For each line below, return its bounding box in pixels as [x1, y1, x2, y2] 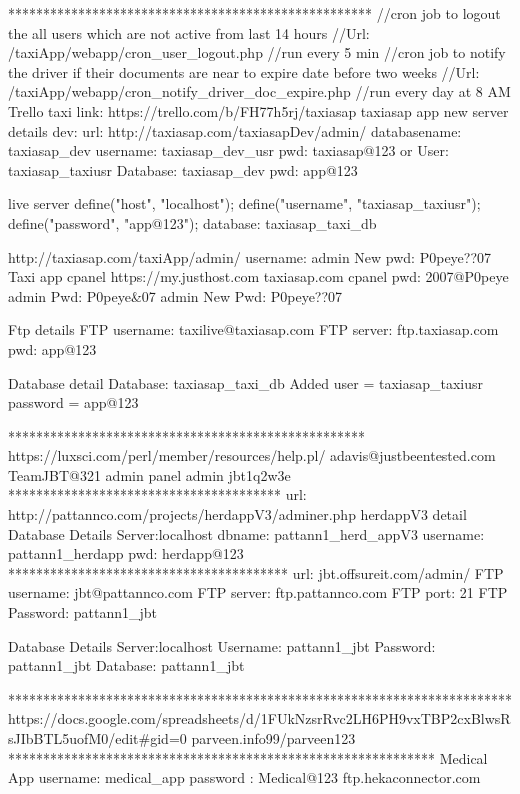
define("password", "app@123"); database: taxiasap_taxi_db [8, 212, 377, 233]
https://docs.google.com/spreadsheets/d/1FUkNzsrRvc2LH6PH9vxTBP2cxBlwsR [8, 708, 511, 729]
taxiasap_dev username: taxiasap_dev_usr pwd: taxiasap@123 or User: [8, 140, 449, 161]
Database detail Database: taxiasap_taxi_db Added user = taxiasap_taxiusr [8, 372, 484, 393]
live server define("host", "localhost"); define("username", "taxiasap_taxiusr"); [8, 193, 481, 214]
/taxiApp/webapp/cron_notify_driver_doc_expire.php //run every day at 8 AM [8, 81, 511, 102]
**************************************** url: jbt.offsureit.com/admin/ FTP [8, 562, 504, 583]
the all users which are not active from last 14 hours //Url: [8, 22, 370, 43]
